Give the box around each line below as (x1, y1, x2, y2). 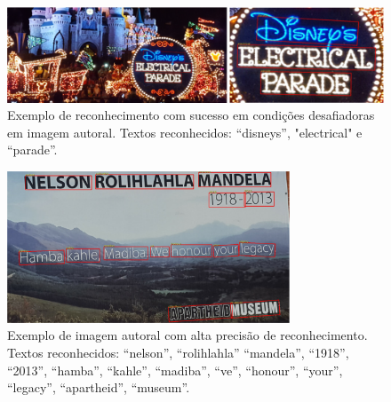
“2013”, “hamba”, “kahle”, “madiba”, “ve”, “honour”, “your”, (7, 360, 343, 379)
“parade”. (7, 140, 58, 159)
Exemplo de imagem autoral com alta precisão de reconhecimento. (7, 326, 368, 344)
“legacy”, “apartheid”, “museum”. (7, 378, 190, 397)
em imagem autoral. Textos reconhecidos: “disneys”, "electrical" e (7, 122, 363, 141)
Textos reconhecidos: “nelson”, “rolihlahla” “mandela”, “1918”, (7, 343, 349, 362)
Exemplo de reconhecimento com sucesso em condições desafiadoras (7, 106, 375, 124)
